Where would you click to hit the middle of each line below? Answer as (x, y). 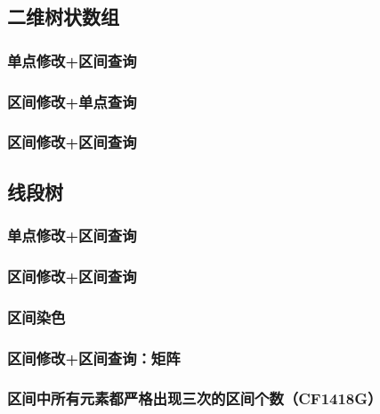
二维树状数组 (63, 16)
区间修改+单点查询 (72, 101)
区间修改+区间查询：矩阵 (94, 357)
